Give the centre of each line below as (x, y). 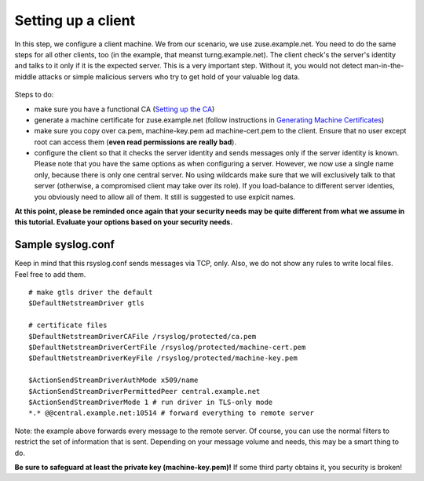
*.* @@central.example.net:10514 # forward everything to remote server (171, 413)
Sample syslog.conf (65, 244)
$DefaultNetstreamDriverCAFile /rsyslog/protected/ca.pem (143, 336)
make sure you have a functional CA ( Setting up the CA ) (124, 109)
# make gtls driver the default (91, 293)
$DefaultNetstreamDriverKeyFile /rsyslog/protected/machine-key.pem (163, 358)
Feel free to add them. (50, 274)
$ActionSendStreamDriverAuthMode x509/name (113, 380)
